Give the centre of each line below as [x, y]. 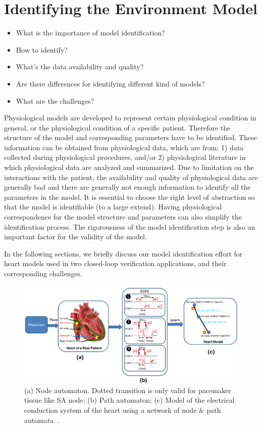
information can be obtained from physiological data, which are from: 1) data [124, 147]
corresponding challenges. [43, 273]
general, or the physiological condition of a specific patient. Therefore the [117, 127]
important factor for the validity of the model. [75, 237]
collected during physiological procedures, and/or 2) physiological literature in [125, 157]
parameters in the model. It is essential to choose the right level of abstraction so [129, 197]
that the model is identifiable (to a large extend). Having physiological [113, 207]
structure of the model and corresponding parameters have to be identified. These [130, 137]
